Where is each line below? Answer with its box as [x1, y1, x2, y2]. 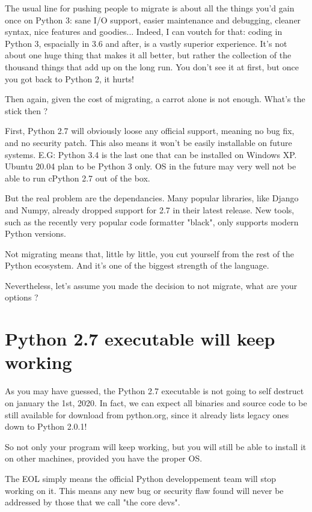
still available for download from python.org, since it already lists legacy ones [5, 408, 289, 421]
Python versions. [5, 227, 66, 240]
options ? [5, 291, 38, 303]
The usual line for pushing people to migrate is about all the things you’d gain [5, 2, 295, 14]
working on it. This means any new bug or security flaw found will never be [5, 484, 284, 496]
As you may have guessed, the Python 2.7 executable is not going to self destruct [5, 385, 304, 397]
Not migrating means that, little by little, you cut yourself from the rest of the [5, 247, 295, 260]
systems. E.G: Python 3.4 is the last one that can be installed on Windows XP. [5, 148, 297, 160]
